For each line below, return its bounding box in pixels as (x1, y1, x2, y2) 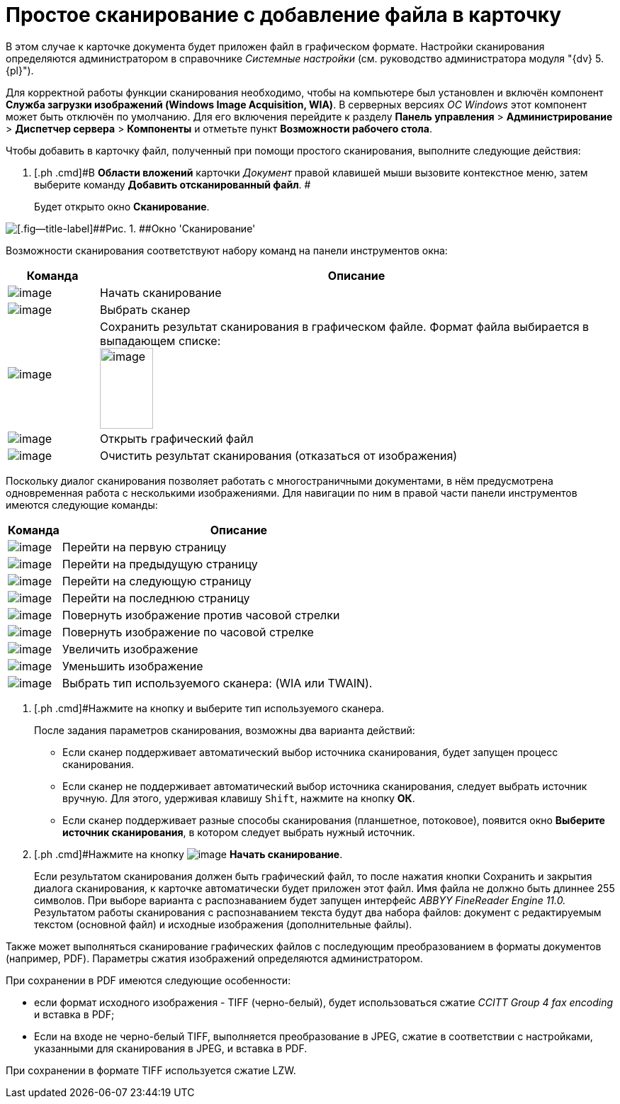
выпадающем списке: (100, 333, 221, 348)
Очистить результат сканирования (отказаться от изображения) (100, 448, 458, 463)
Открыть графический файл (100, 431, 254, 446)
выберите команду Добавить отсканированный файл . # (34, 178, 311, 191)
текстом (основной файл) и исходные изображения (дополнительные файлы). (34, 918, 412, 930)
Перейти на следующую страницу (62, 573, 252, 588)
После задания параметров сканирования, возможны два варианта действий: (34, 723, 415, 736)
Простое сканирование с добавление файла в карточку (6, 3, 562, 27)
